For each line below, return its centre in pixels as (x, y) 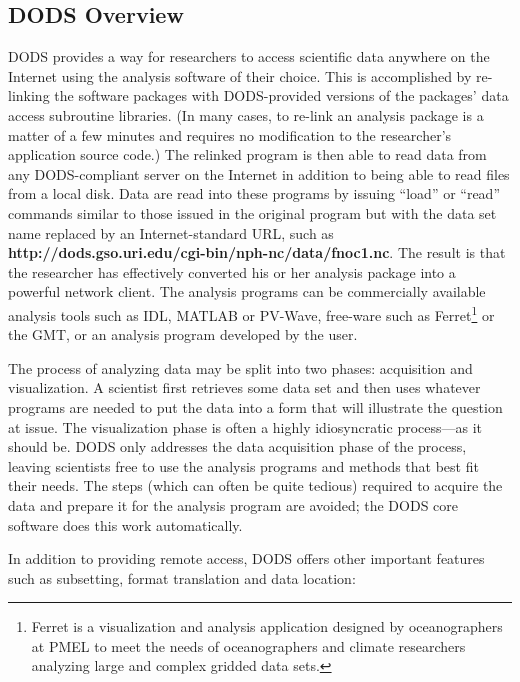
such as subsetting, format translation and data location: (182, 577)
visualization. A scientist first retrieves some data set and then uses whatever (244, 387)
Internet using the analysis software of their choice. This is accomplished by (240, 75)
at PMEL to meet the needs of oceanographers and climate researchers (248, 645)
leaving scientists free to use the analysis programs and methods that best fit (243, 465)
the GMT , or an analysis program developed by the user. (183, 334)
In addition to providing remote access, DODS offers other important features (246, 558)
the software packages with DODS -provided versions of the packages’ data (281, 95)
